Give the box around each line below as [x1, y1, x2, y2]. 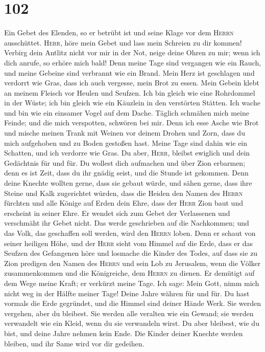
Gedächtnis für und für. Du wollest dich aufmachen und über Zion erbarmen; [4, 157, 246, 168]
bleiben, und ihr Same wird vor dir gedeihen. [4, 338, 144, 348]
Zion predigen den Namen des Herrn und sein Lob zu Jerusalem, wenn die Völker [4, 257, 261, 268]
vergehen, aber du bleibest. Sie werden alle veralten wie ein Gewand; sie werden [4, 307, 254, 318]
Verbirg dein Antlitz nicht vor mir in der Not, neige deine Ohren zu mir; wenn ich [4, 47, 260, 58]
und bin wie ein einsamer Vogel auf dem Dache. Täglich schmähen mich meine [4, 107, 249, 118]
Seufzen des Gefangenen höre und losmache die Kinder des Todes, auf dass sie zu [4, 248, 258, 258]
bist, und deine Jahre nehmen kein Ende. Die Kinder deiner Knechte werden [4, 327, 243, 338]
